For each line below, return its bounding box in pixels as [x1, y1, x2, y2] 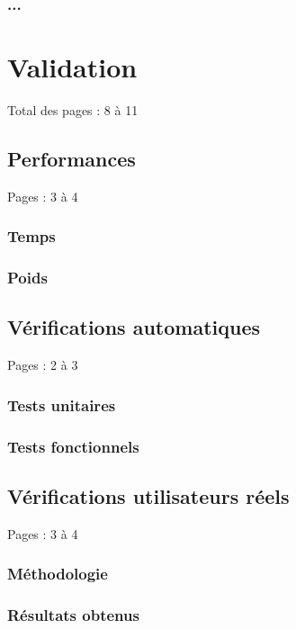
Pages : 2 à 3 [7, 355, 78, 374]
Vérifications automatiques [7, 313, 260, 341]
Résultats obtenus [7, 604, 139, 626]
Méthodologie [7, 562, 108, 585]
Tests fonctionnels [7, 435, 139, 457]
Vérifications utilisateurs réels [7, 481, 290, 509]
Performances [7, 144, 136, 172]
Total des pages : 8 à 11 [7, 100, 139, 119]
